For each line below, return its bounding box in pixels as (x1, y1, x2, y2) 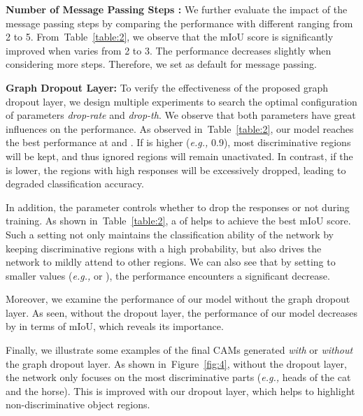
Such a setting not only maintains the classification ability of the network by (6, 227, 334, 241)
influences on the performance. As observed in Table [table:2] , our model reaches (6, 121, 354, 136)
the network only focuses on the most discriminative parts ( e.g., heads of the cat (6, 370, 351, 385)
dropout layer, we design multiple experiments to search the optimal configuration (6, 94, 357, 108)
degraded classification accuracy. (6, 176, 144, 191)
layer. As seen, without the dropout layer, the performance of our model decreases (6, 305, 358, 320)
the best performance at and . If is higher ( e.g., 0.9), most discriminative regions (6, 135, 351, 150)
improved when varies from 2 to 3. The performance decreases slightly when (6, 43, 332, 57)
